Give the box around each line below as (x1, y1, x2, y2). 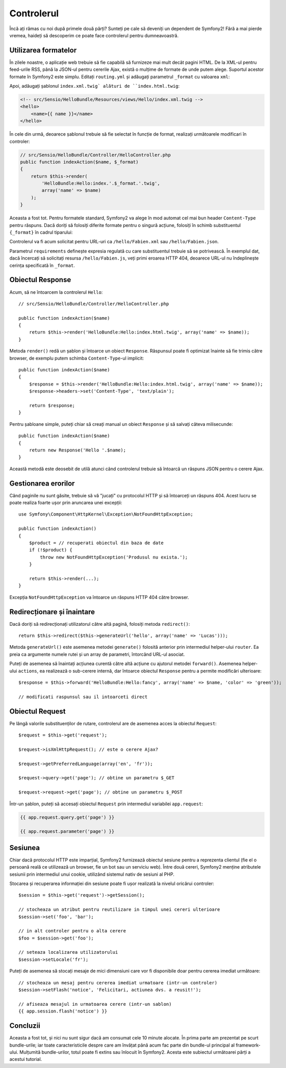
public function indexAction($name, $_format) (20, 159, 139, 165)
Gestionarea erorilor (9, 479, 75, 488)
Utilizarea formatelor (9, 46, 77, 55)
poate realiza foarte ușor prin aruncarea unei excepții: (9, 500, 122, 505)
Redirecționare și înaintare (9, 607, 95, 616)
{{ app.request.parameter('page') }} (20, 829, 115, 834)
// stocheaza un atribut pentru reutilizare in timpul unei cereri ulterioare (18, 907, 220, 912)
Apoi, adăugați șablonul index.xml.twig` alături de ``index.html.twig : (9, 83, 180, 89)
